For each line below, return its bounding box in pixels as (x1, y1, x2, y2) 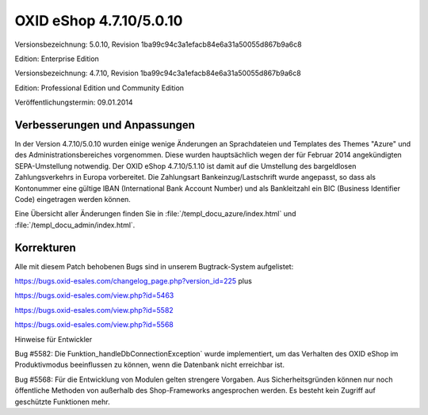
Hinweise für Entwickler (14, 334, 93, 344)
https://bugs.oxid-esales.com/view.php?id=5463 (14, 291, 174, 300)
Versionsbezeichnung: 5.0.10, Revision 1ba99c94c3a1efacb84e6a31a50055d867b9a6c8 (14, 40, 302, 49)
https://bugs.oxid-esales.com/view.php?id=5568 (14, 320, 174, 329)
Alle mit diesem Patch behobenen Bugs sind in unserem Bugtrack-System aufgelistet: (14, 261, 294, 271)
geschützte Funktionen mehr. (14, 397, 110, 406)
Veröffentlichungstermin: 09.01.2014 (14, 97, 134, 107)
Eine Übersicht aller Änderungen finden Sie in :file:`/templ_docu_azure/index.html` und (14, 209, 296, 219)
